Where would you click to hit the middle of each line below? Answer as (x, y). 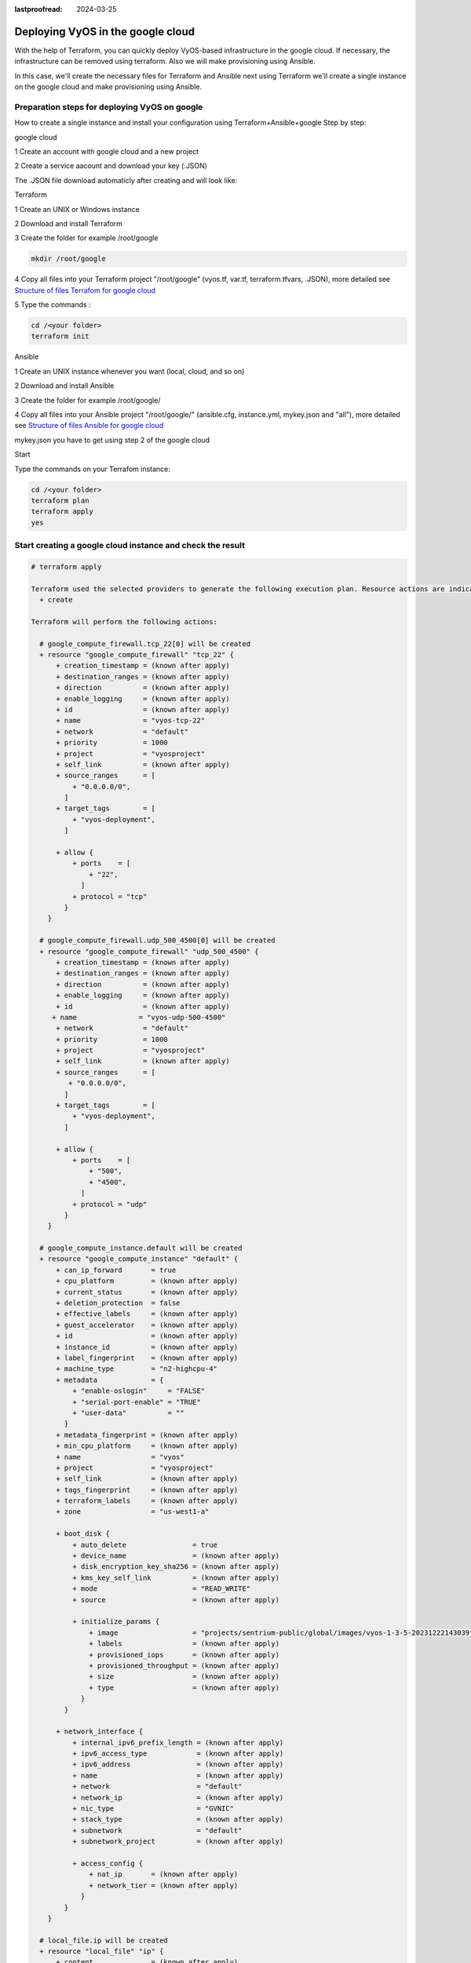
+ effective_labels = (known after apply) (147, 1314)
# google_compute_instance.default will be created (141, 1248)
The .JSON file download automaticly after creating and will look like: (126, 180)
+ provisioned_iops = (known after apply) (184, 1654)
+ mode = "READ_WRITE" (161, 1589)
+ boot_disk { (83, 1534)
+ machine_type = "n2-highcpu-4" (137, 1369)
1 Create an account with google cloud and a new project (107, 152)
